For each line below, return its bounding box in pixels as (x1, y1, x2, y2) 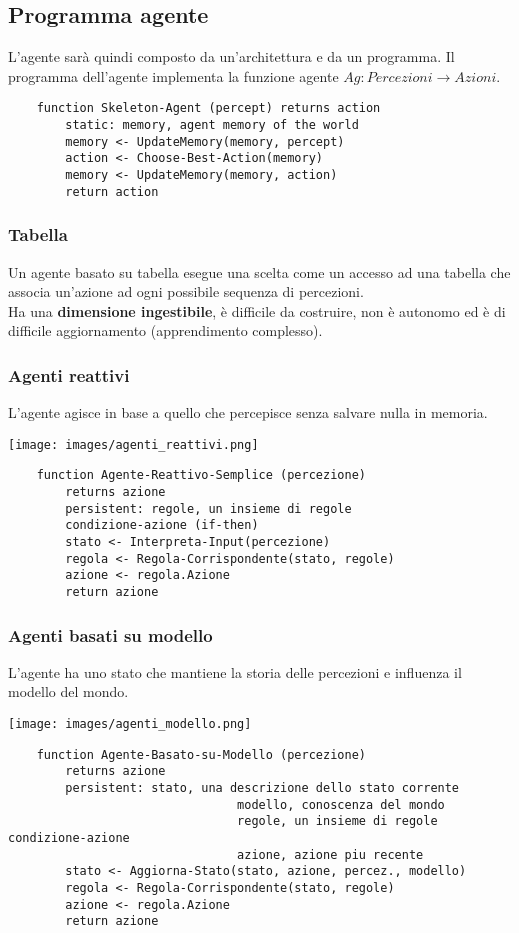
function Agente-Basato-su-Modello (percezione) (36, 747, 366, 762)
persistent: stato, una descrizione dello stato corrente (65, 781, 460, 796)
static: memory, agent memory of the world (65, 118, 359, 133)
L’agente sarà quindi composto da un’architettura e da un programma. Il (8, 46, 455, 67)
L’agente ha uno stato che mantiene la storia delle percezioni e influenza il (8, 661, 462, 682)
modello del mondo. (8, 681, 129, 702)
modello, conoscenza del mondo (237, 797, 445, 812)
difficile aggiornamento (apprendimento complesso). (8, 320, 323, 341)
